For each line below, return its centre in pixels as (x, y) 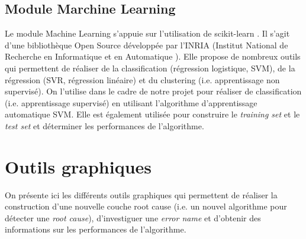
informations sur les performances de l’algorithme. (96, 229)
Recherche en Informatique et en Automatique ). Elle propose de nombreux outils (153, 56)
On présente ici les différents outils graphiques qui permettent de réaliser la (141, 194)
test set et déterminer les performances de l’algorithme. (104, 125)
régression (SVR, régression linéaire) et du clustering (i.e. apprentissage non (142, 79)
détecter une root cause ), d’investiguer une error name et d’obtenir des (133, 217)
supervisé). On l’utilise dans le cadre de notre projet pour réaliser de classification (153, 91)
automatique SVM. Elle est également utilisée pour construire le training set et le (152, 114)
